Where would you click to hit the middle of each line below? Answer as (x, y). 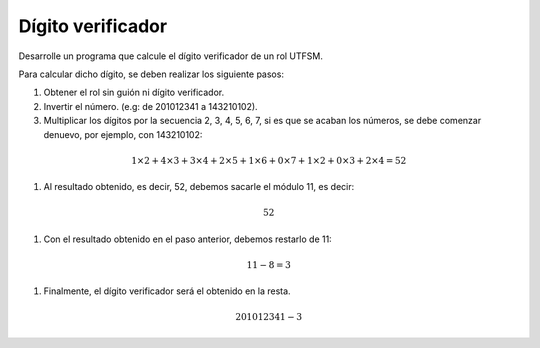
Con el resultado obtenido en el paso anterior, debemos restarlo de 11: (187, 239)
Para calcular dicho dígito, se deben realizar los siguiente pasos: (151, 74)
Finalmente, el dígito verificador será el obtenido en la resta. (167, 291)
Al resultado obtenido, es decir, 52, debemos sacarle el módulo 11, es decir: (199, 187)
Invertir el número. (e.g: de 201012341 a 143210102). (151, 106)
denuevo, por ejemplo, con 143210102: (123, 134)
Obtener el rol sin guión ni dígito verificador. (134, 92)
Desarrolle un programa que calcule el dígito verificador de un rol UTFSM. (171, 56)
